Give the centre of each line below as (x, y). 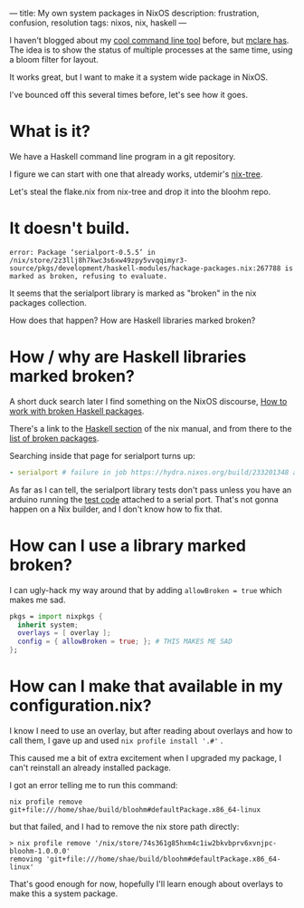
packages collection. (48, 302)
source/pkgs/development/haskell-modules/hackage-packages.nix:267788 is (152, 268)
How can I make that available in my (146, 686)
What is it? (50, 132)
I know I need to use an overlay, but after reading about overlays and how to (151, 730)
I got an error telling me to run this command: (94, 785)
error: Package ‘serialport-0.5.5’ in (82, 252)
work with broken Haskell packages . (77, 411)
